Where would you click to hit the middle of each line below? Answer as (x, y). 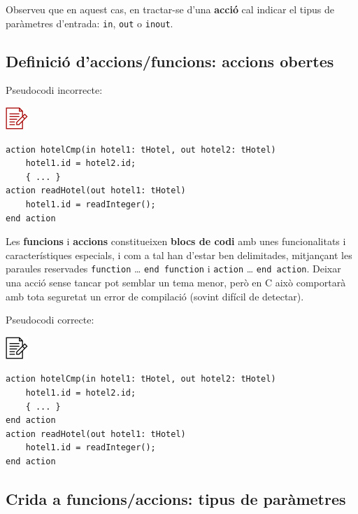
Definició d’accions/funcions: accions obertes (170, 61)
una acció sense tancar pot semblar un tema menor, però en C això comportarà (176, 283)
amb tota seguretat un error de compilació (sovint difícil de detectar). (155, 296)
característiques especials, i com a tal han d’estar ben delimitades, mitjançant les (179, 255)
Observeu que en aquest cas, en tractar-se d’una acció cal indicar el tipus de (170, 9)
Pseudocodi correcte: (50, 320)
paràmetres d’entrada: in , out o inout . (89, 23)
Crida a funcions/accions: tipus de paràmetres (176, 498)
